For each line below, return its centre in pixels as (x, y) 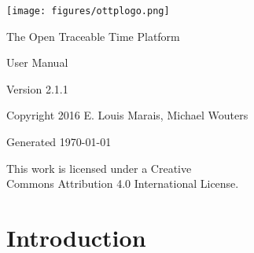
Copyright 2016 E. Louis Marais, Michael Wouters (127, 115)
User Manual (37, 62)
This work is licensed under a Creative (99, 168)
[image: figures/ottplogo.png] (88, 11)
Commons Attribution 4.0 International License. (123, 183)
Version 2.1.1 (37, 88)
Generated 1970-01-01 (59, 142)
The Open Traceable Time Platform (93, 36)
